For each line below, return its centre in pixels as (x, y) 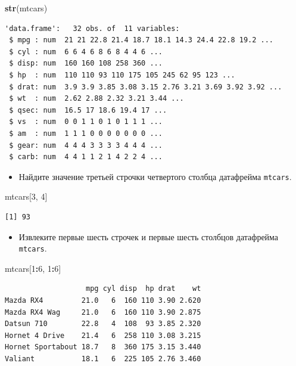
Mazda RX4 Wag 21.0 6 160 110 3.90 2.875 (103, 312)
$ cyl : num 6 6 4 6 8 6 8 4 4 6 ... (86, 52)
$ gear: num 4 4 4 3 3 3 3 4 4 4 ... (86, 145)
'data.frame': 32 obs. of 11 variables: (92, 28)
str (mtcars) (26, 8)
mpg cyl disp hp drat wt (144, 289)
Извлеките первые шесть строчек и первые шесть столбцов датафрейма (149, 236)
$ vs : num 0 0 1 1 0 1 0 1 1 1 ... (86, 122)
